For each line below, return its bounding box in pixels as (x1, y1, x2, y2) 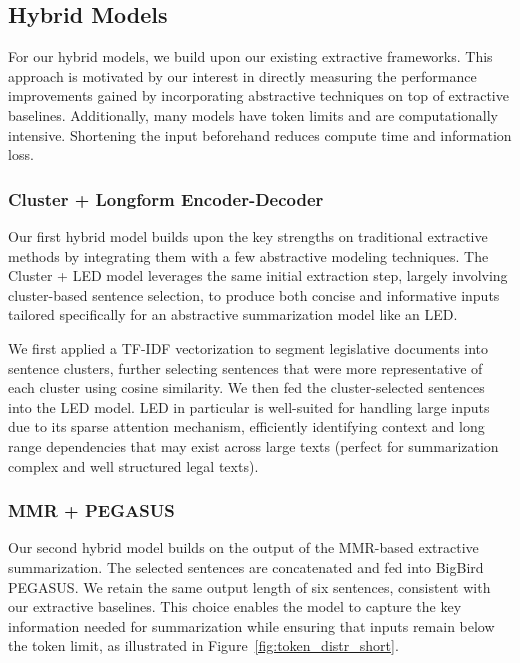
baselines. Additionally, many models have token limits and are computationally (8, 104, 498, 125)
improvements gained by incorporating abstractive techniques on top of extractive (8, 85, 509, 106)
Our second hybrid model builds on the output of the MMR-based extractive (8, 537, 479, 558)
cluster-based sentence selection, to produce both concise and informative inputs (8, 284, 500, 305)
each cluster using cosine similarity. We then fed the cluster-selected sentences (8, 377, 485, 398)
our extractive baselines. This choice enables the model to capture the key (8, 596, 462, 617)
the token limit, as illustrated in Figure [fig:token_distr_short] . (8, 635, 399, 656)
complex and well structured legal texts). (8, 455, 259, 476)
